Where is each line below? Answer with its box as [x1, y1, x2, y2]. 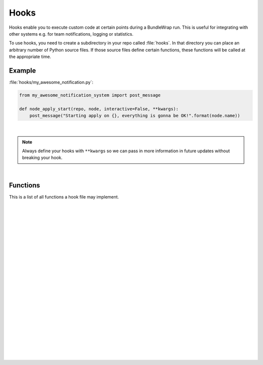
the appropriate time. [9, 54, 51, 60]
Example [9, 66, 36, 75]
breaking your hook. [22, 155, 63, 161]
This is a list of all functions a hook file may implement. [9, 194, 119, 200]
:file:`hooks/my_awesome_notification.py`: [9, 80, 94, 85]
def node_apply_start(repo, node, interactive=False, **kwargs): [19, 106, 179, 112]
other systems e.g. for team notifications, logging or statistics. [9, 31, 133, 37]
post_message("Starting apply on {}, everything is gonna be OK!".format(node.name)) [29, 113, 241, 119]
